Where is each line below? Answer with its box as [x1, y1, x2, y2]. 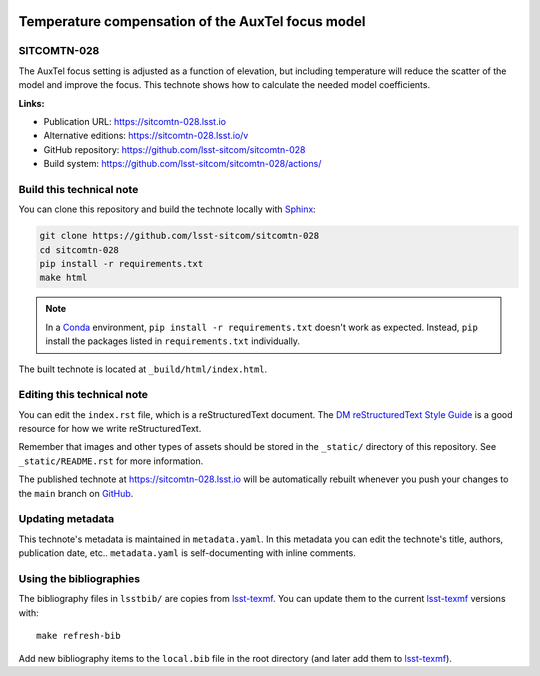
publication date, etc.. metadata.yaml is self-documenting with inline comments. [18, 547, 357, 559]
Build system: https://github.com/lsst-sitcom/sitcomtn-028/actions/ [43, 158, 322, 170]
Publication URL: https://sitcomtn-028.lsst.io [43, 115, 227, 127]
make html [39, 272, 88, 284]
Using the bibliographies [18, 571, 140, 585]
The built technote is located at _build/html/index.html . [18, 363, 268, 375]
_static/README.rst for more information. [18, 455, 204, 467]
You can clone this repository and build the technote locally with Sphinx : [18, 203, 317, 215]
